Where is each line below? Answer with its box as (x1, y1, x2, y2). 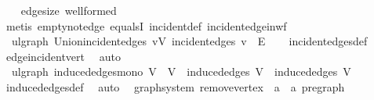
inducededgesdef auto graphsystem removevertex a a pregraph (5, 78, 345, 95)
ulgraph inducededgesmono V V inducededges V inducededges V (11, 63, 351, 80)
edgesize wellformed (20, 2, 117, 18)
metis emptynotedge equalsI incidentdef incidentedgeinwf (5, 17, 287, 34)
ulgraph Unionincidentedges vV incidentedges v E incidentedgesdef (11, 33, 368, 49)
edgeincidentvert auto (5, 48, 121, 64)
